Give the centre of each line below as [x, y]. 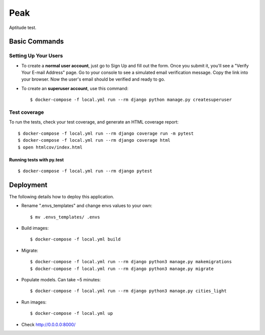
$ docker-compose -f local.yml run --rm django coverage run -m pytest [106, 133]
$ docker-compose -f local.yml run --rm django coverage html [94, 140]
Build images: [35, 228]
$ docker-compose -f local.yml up [71, 313]
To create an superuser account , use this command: [75, 88]
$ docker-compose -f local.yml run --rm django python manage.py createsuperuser [131, 100]
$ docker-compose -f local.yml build [76, 239]
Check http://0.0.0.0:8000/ [48, 324]
